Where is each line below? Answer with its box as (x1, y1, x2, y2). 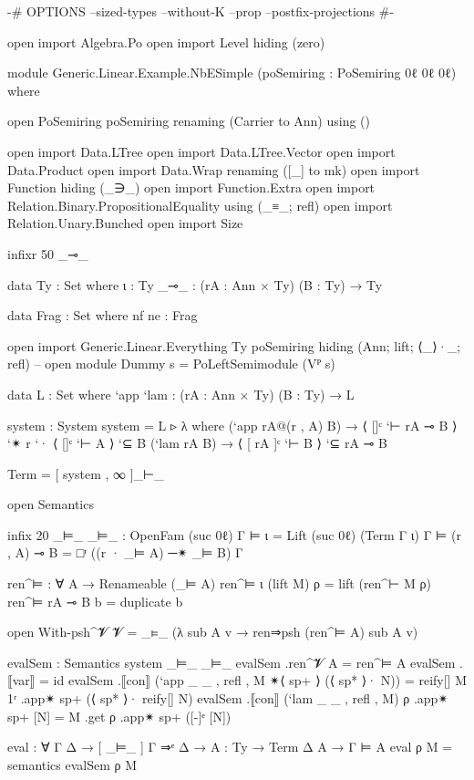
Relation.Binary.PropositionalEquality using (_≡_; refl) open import (7, 195, 393, 214)
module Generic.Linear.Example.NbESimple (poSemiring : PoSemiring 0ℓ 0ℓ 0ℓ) (7, 63, 457, 82)
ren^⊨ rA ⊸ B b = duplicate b (7, 591, 183, 610)
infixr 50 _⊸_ (7, 244, 88, 263)
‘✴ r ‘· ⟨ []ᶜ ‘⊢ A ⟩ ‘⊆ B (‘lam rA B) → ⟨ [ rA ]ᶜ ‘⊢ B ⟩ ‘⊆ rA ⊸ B (7, 433, 387, 452)
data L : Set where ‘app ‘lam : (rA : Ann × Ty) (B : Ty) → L (7, 384, 355, 403)
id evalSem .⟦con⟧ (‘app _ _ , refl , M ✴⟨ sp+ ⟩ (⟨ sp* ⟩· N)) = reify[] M (53, 671, 468, 690)
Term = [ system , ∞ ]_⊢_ (7, 463, 164, 483)
